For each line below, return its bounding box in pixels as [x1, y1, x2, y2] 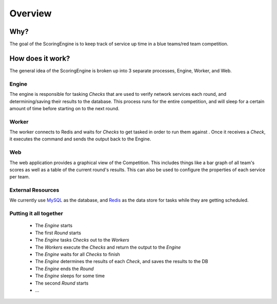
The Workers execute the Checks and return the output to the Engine [35, 244, 181, 250]
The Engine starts [35, 222, 73, 229]
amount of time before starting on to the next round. [9, 105, 120, 111]
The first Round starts [35, 230, 82, 236]
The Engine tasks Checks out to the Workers [35, 237, 129, 243]
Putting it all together [9, 210, 64, 217]
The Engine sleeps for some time [35, 273, 105, 279]
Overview [9, 8, 52, 19]
